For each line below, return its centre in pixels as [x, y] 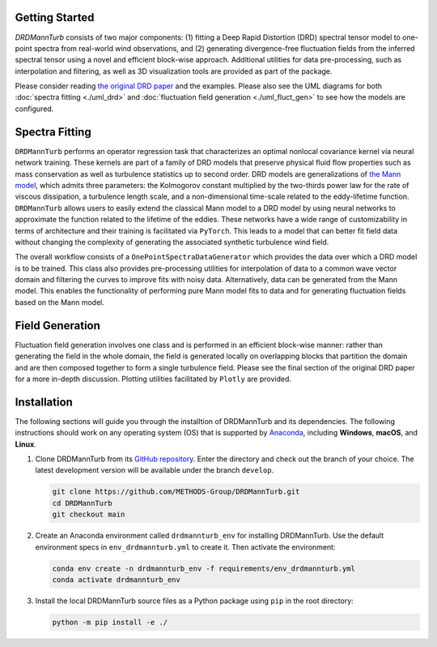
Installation [44, 402]
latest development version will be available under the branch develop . [155, 470]
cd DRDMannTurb [82, 503]
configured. [34, 109]
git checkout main [89, 514]
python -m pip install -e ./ [110, 622]
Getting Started [55, 17]
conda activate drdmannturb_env [117, 579]
